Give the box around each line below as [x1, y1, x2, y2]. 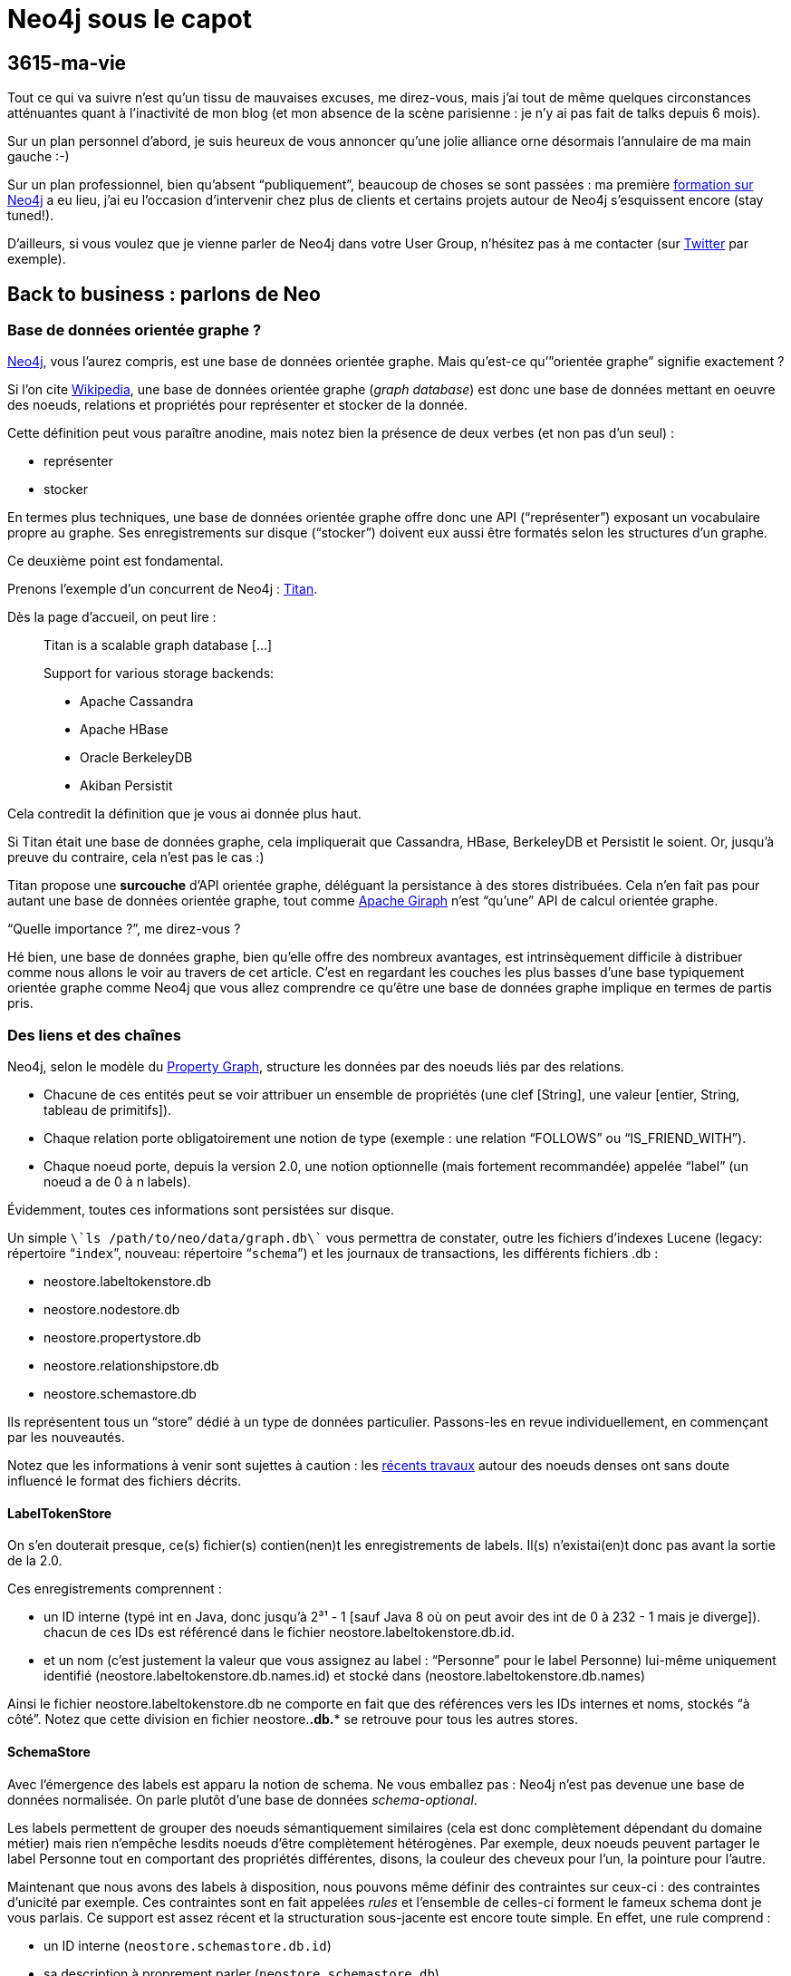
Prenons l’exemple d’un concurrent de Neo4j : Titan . [7, 581, 318, 597]
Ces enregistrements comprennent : [7, 1581, 222, 1597]
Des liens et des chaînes [7, 1025, 181, 1044]
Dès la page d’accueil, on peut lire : [7, 609, 217, 625]
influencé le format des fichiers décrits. [7, 1473, 242, 1489]
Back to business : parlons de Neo [7, 282, 321, 305]
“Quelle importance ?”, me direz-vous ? [7, 921, 241, 937]
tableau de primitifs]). [43, 1102, 172, 1119]
